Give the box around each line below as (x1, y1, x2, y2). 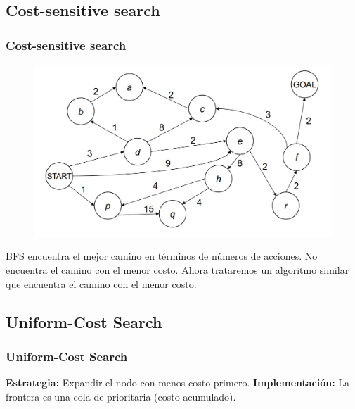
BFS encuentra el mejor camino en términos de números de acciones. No (6, 248, 318, 263)
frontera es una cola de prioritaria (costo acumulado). (6, 389, 236, 403)
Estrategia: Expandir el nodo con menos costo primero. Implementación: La (6, 375, 350, 390)
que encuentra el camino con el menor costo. (6, 276, 197, 291)
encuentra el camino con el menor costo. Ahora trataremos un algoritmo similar (6, 263, 349, 277)
